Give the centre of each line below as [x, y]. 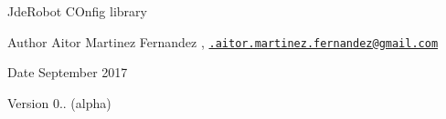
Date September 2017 [68, 72]
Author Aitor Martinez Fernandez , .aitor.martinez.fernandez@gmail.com [223, 41]
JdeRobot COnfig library [77, 11]
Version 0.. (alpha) [59, 102]
